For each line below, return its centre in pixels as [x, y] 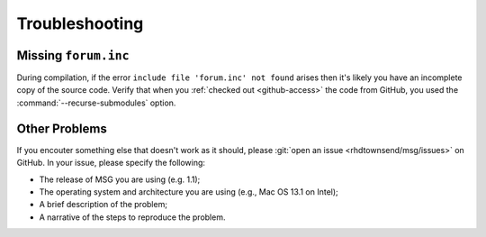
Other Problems [62, 128]
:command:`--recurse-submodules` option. [96, 103]
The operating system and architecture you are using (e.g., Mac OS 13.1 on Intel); [189, 191]
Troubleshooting [80, 23]
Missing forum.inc [73, 55]
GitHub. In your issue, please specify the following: [111, 163]
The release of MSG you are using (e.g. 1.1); [120, 179]
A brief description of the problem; [103, 205]
